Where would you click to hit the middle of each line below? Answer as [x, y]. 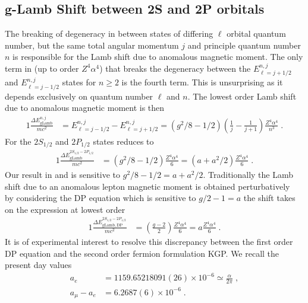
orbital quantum [256, 34]
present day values [38, 265]
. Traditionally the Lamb [248, 174]
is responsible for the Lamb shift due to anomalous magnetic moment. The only [158, 57]
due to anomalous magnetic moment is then [85, 108]
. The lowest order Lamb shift [242, 96]
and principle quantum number [244, 45]
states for [79, 82]
